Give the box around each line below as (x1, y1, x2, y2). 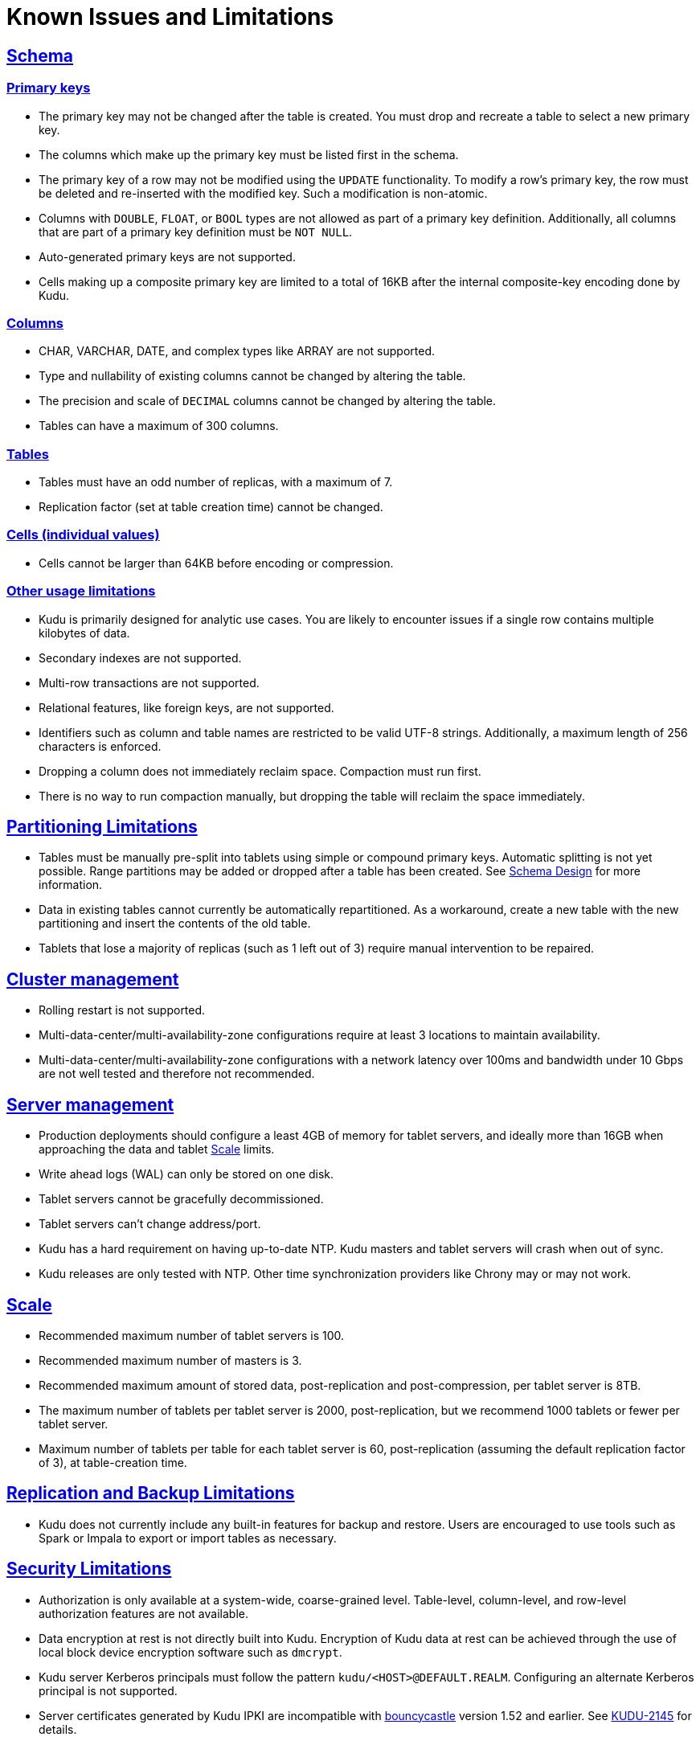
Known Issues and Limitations (6, 3, 334, 31)
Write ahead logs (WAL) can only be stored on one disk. (39, 1167, 334, 1182)
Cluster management (6, 969, 179, 989)
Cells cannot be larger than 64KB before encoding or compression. (39, 555, 394, 570)
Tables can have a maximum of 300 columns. (39, 419, 279, 433)
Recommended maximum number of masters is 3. (39, 1353, 302, 1367)
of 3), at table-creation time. (39, 1455, 187, 1469)
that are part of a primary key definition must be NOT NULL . (39, 224, 353, 239)
